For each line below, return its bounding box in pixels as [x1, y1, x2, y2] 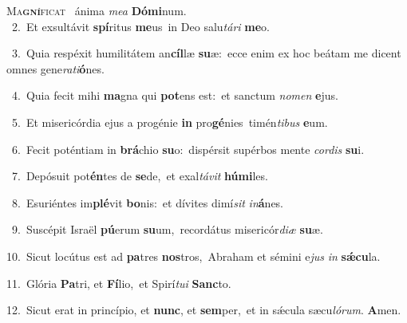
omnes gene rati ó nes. [6, 60, 105, 77]
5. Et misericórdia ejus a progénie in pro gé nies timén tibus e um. [11, 113, 328, 130]
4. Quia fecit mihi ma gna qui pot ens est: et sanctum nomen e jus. [11, 87, 338, 104]
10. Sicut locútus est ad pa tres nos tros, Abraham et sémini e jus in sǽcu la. [6, 247, 381, 264]
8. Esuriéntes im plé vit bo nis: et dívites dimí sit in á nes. [11, 194, 284, 211]
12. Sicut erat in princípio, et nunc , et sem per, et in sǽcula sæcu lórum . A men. [6, 301, 401, 318]
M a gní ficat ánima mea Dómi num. [6, 2, 187, 18]
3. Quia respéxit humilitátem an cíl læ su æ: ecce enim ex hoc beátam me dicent [11, 45, 401, 61]
